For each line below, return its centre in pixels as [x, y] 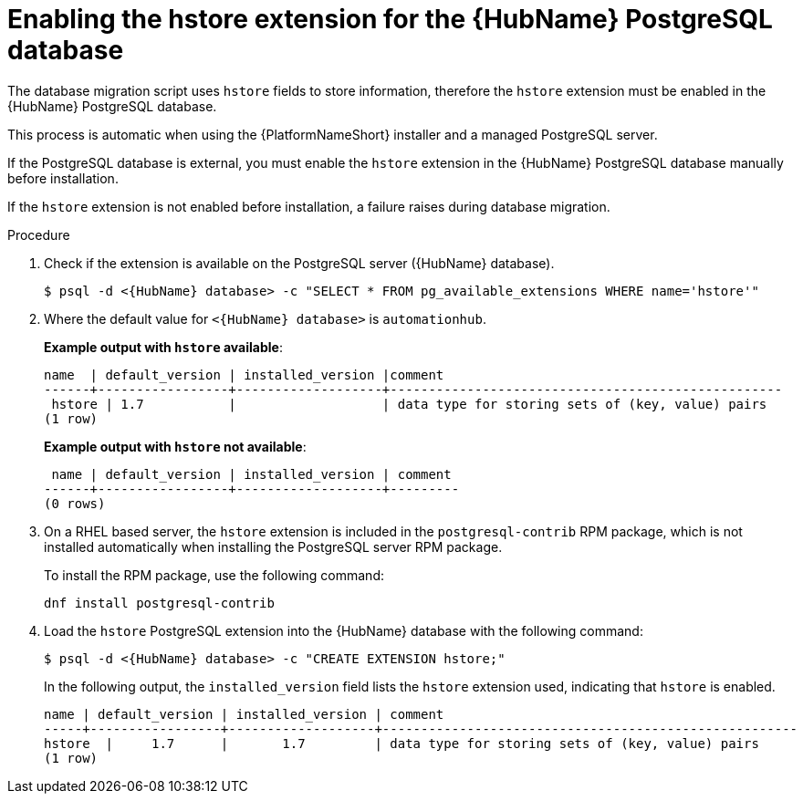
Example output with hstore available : [163, 347]
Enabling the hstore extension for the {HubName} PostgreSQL [390, 19]
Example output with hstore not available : [175, 446]
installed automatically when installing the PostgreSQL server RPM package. [273, 546]
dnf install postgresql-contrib [159, 603]
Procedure [39, 234]
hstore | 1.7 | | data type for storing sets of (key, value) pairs [409, 404]
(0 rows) [75, 503]
